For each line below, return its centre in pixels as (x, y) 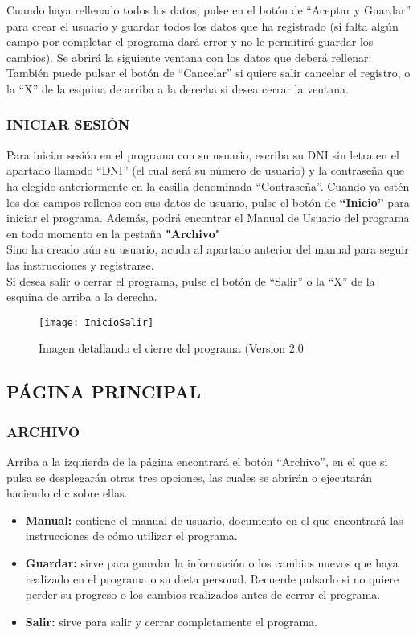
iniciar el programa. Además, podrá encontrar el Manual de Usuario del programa (208, 218)
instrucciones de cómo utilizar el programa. (131, 536)
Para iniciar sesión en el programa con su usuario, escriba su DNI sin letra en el (203, 154)
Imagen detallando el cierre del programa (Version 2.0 (171, 348)
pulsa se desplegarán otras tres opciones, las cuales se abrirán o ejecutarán (190, 477)
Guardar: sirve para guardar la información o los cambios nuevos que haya (212, 562)
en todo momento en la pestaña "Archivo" (114, 233)
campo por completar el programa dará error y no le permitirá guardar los (190, 41)
